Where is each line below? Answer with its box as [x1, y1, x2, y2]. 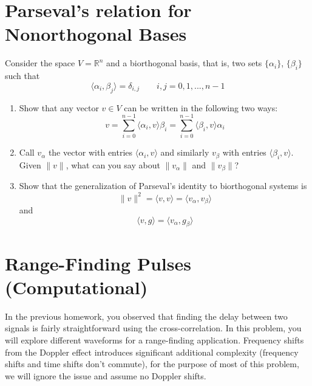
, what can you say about [66, 159, 160, 171]
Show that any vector [19, 101, 99, 114]
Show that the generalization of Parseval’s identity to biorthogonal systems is [19, 179, 307, 192]
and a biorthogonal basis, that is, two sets [106, 57, 262, 69]
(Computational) [5, 274, 148, 299]
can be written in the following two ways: [124, 101, 278, 114]
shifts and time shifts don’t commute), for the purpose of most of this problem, [5, 357, 299, 370]
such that [5, 69, 40, 82]
